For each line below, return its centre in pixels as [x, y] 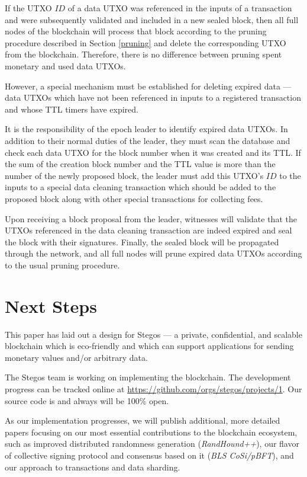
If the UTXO [28, 8]
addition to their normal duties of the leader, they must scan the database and [148, 140]
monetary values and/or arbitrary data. [76, 357]
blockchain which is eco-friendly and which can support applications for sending [149, 346]
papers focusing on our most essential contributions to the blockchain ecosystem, [151, 432]
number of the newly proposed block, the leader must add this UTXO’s [134, 175]
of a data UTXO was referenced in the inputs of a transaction [180, 8]
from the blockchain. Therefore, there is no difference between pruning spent [143, 54]
